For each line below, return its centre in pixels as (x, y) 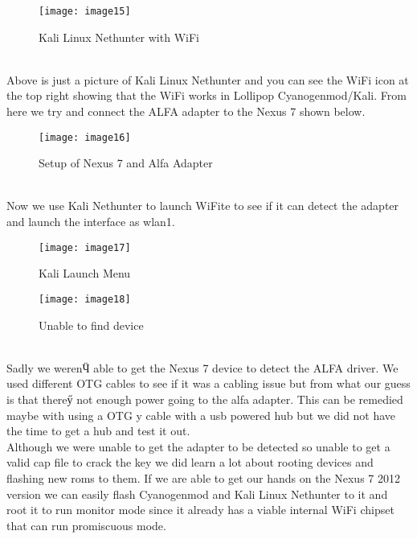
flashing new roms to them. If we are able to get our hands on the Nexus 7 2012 (203, 477)
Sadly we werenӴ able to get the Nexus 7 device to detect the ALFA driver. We (202, 367)
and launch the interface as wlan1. (91, 222)
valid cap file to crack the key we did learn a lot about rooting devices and (190, 462)
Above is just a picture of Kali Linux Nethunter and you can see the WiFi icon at (208, 79)
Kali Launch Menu (85, 273)
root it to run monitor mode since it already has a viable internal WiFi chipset (200, 510)
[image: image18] (85, 299)
